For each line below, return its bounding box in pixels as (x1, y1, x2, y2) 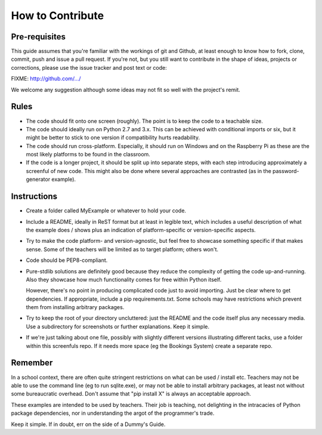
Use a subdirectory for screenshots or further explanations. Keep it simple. (26, 323, 210, 330)
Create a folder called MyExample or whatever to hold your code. (26, 207, 187, 214)
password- (272, 167, 299, 174)
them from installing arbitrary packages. (26, 304, 125, 311)
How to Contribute (11, 9, 104, 22)
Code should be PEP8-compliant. (26, 257, 108, 264)
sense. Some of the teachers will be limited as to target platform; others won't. (26, 245, 219, 253)
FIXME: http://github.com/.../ (11, 75, 81, 82)
